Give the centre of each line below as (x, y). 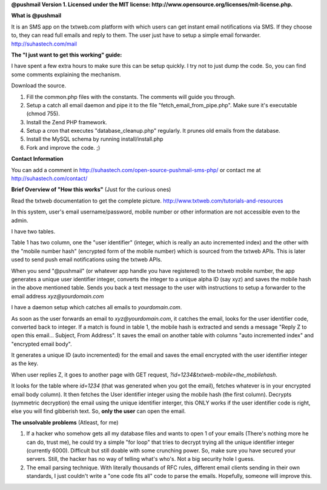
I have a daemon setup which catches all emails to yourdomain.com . (97, 307)
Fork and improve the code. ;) (63, 147)
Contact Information (37, 159)
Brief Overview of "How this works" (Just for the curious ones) (91, 190)
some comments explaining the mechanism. (66, 74)
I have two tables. (33, 231)
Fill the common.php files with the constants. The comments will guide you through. (131, 96)
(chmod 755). (43, 114)
